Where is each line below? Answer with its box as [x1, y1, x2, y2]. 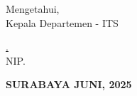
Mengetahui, [6, 1, 60, 16]
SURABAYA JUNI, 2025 [6, 77, 132, 92]
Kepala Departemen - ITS [6, 15, 119, 30]
